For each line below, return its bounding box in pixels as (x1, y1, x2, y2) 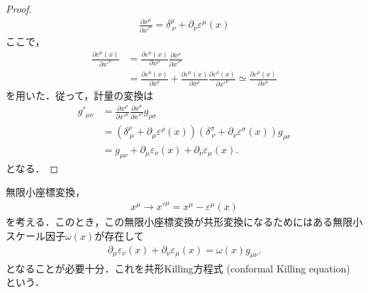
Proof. (6, 1, 32, 16)
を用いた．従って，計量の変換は (6, 88, 154, 103)
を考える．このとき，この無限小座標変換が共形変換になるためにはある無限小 (6, 214, 363, 229)
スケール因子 (6, 228, 65, 243)
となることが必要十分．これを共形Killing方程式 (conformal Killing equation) (6, 260, 350, 275)
